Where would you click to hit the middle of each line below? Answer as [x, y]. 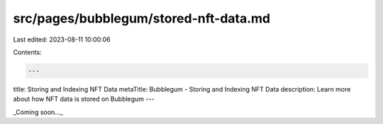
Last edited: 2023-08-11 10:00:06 [62, 39]
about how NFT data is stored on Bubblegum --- [84, 99]
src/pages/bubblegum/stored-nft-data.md [142, 18]
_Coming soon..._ [38, 112]
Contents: [27, 52]
